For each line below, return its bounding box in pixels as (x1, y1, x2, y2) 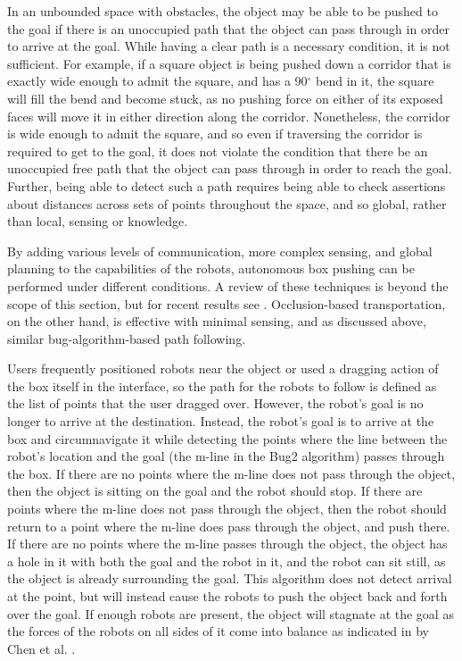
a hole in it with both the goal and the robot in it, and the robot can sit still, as (7, 551, 446, 570)
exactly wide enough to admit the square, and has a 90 (7, 71, 308, 90)
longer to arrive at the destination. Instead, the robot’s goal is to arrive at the (7, 412, 434, 431)
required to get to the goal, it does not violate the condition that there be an (7, 141, 428, 160)
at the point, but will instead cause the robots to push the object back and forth (7, 587, 448, 605)
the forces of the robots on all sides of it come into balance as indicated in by (7, 622, 429, 640)
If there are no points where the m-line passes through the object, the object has (7, 534, 448, 553)
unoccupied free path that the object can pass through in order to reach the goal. (7, 159, 452, 178)
